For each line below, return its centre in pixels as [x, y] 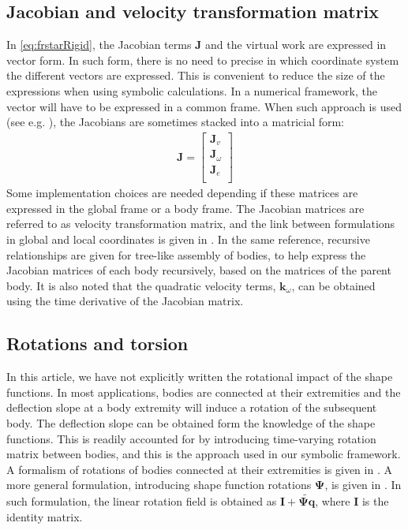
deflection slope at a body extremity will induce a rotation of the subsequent [192, 407]
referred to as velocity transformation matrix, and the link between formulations [201, 224]
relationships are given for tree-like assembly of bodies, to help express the [186, 254]
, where [333, 501]
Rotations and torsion [97, 343]
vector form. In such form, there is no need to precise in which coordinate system [203, 60]
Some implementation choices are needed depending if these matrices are [182, 193]
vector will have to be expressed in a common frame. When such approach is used [204, 106]
